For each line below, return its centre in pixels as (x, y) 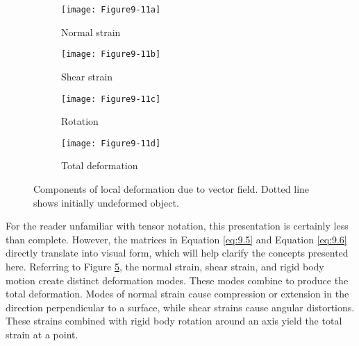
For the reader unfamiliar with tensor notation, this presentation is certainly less (177, 226)
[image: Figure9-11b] (111, 54)
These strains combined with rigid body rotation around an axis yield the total (174, 321)
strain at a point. (42, 334)
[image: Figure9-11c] (111, 99)
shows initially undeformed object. (106, 202)
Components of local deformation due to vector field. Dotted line (172, 189)
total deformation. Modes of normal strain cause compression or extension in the (177, 294)
